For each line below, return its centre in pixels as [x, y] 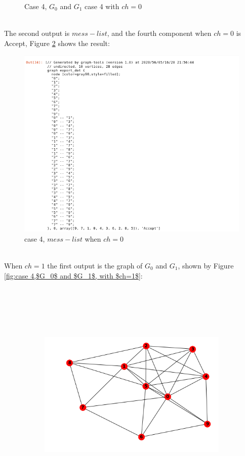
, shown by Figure [206, 265]
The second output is [37, 33]
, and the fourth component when [159, 33]
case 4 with [102, 6]
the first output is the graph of [95, 265]
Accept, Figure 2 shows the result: [57, 43]
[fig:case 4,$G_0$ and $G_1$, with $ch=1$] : [73, 275]
